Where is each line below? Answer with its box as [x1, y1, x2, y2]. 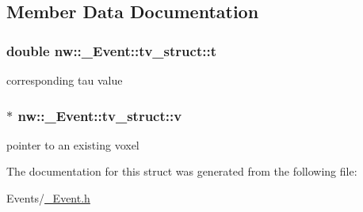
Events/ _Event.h [6, 190, 90, 206]
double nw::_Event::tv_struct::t [6, 40, 216, 60]
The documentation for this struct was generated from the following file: [6, 163, 357, 180]
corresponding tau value [6, 72, 123, 88]
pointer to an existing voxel [6, 136, 139, 153]
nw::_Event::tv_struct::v [17, 105, 182, 125]
